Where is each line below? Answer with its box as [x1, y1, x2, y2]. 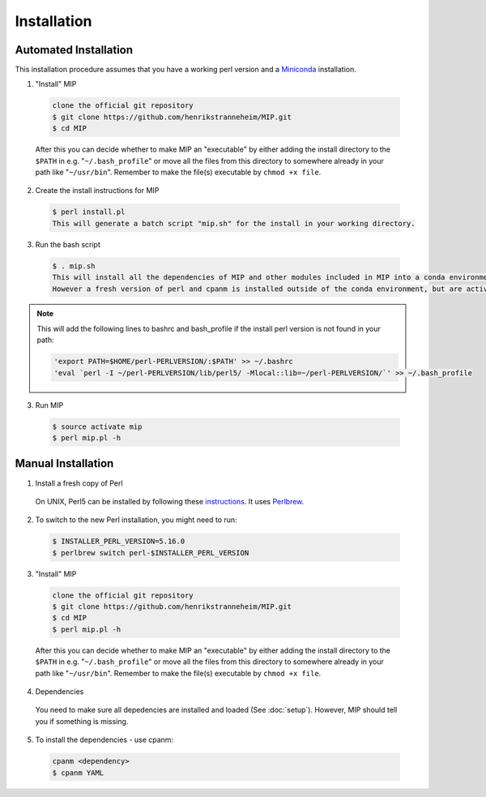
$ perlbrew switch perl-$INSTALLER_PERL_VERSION [52, 548, 249, 557]
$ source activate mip [52, 422, 143, 431]
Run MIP [35, 400, 64, 409]
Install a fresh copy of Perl [35, 478, 123, 488]
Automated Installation [15, 43, 134, 57]
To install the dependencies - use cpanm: [35, 735, 174, 745]
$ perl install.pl [52, 208, 126, 216]
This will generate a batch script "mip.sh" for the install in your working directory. [52, 219, 416, 228]
